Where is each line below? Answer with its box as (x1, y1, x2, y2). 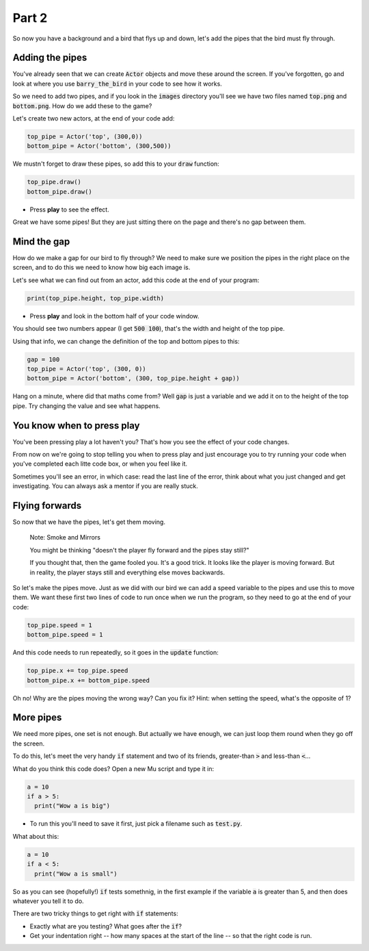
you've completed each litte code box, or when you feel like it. (12, 459, 188, 468)
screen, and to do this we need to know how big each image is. (12, 264, 191, 272)
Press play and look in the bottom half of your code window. (29, 312, 200, 320)
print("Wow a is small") (34, 870, 118, 878)
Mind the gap (12, 236, 70, 247)
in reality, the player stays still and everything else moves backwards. (29, 568, 225, 576)
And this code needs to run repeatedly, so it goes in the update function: (12, 648, 219, 657)
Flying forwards (12, 500, 82, 511)
